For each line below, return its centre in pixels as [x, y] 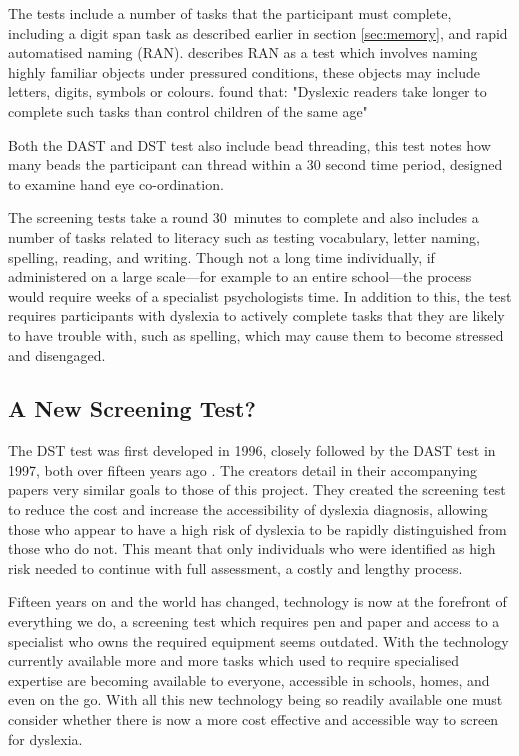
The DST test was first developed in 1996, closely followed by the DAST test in [252, 450]
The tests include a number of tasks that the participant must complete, [230, 13]
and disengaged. [57, 354]
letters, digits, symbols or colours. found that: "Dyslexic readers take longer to [247, 91]
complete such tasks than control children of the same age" [188, 110]
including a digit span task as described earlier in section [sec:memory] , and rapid [258, 32]
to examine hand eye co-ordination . [116, 183]
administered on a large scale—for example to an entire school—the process [240, 276]
